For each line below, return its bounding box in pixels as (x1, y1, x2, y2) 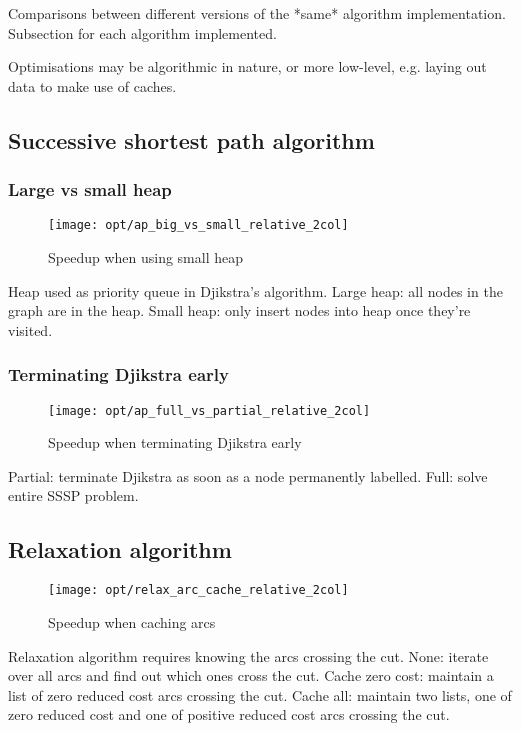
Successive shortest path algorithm (8, 124, 375, 155)
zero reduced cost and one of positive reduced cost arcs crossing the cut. (8, 704, 450, 725)
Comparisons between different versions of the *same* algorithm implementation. (8, 3, 506, 23)
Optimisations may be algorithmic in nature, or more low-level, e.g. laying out (8, 56, 487, 77)
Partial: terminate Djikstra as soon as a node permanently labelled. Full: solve (8, 465, 488, 486)
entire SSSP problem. (8, 485, 139, 506)
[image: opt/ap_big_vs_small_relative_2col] (48, 218, 349, 233)
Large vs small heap (8, 177, 172, 202)
